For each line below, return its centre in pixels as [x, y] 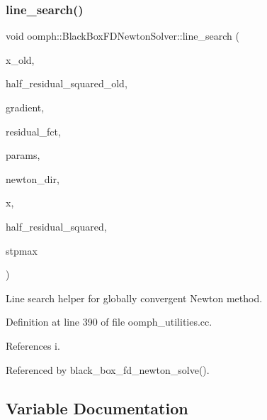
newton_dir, [33, 178]
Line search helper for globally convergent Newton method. [134, 298]
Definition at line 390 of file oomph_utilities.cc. [109, 322]
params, [23, 155]
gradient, [25, 107]
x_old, [20, 59]
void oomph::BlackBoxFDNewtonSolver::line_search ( [123, 36]
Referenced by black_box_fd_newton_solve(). [108, 369]
